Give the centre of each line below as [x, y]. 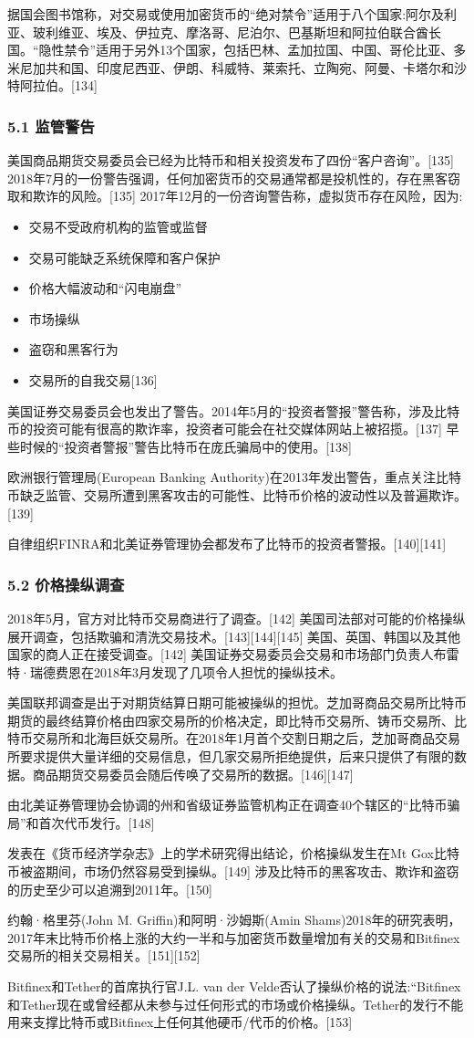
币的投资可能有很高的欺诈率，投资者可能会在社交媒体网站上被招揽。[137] [225, 429]
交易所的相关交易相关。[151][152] [104, 955]
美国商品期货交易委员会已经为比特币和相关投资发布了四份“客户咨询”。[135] [231, 160]
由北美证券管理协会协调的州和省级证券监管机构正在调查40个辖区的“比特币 [227, 805]
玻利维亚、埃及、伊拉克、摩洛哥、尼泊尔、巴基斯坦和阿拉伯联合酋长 [237, 31]
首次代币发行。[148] [97, 822]
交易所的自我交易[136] [93, 379]
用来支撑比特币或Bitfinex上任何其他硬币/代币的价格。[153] [180, 1022]
